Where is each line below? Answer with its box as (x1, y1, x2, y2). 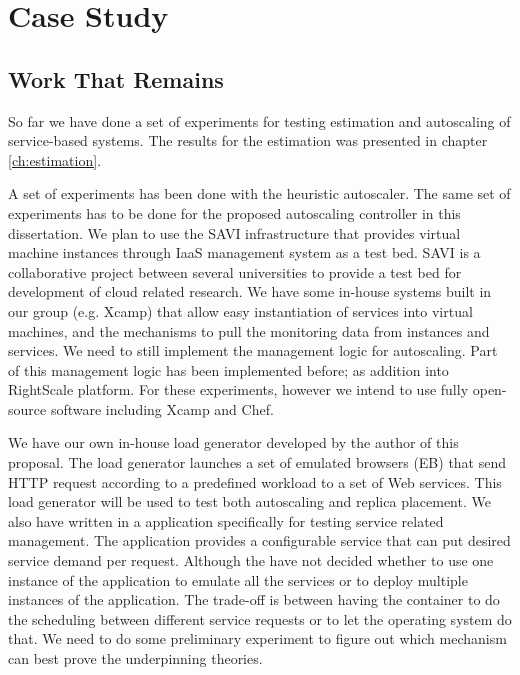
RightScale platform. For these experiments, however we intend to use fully (8, 379, 469, 400)
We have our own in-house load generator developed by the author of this (8, 432, 459, 453)
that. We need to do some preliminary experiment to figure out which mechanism (8, 628, 507, 649)
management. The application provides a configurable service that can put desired (8, 530, 511, 551)
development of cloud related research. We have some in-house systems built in (8, 281, 492, 302)
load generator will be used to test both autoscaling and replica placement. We (8, 491, 491, 512)
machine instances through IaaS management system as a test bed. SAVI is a (8, 242, 481, 263)
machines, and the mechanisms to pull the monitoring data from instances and (8, 320, 490, 341)
